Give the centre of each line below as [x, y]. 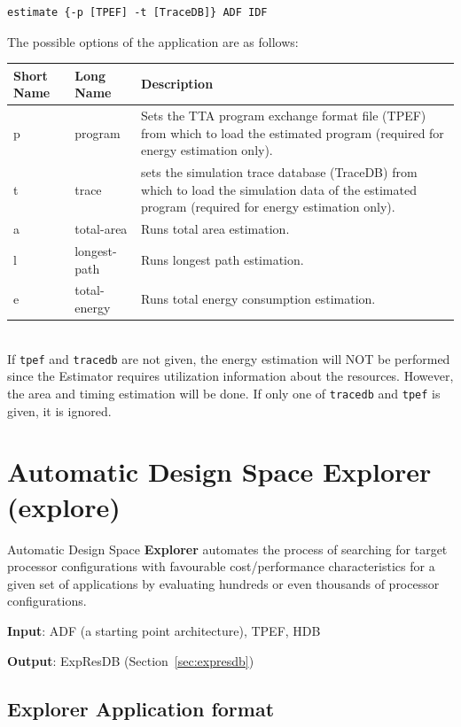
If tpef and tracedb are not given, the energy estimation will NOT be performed [229, 358]
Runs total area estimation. [215, 229]
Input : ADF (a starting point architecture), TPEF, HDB [164, 630]
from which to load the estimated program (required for [293, 132]
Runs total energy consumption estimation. [258, 299]
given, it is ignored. [59, 410]
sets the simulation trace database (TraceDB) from [279, 172]
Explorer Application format [141, 708]
